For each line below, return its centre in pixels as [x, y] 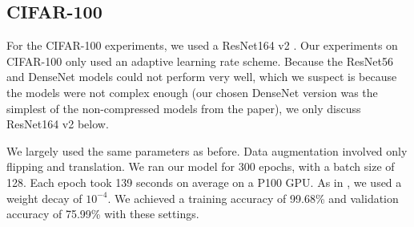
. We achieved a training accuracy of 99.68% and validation [253, 198]
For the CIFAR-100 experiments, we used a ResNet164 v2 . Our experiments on [202, 45]
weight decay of [44, 198]
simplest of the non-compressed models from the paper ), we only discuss [184, 108]
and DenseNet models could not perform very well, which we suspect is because [202, 77]
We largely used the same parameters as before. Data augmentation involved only [207, 150]
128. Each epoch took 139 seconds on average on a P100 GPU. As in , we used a [204, 182]
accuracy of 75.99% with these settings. [103, 214]
